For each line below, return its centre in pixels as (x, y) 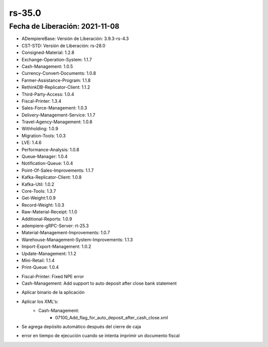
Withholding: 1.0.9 (40, 129)
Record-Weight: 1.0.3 (43, 205)
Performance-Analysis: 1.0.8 (50, 149)
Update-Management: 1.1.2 (49, 253)
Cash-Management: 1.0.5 (47, 66)
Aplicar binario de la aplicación (53, 293)
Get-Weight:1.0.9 (39, 198)
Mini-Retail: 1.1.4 (38, 260)
